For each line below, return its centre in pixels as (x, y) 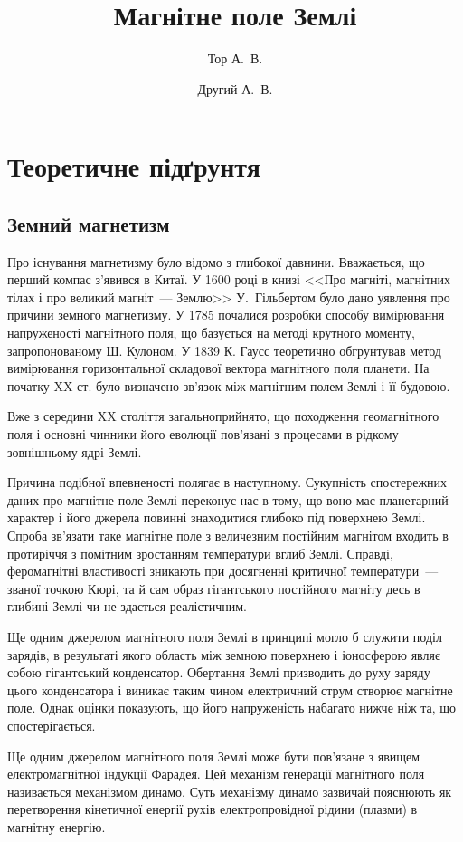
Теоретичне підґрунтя (134, 166)
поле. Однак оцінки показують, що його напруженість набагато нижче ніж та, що (232, 708)
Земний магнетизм (89, 223)
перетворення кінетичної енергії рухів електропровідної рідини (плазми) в (213, 809)
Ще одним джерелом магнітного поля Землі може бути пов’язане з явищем (214, 756)
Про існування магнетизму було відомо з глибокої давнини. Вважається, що (216, 261)
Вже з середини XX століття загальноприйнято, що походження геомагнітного (223, 416)
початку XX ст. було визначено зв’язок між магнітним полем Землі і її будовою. (229, 385)
